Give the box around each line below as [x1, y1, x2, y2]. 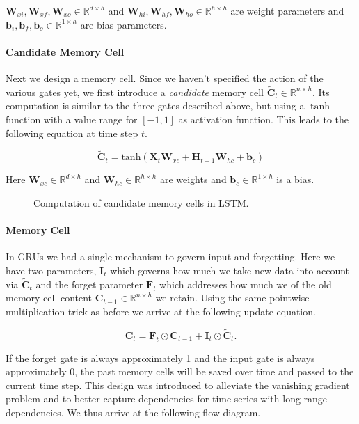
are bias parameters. [80, 17, 167, 31]
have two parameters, [6, 262, 97, 277]
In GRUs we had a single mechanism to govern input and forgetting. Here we [6, 249, 335, 264]
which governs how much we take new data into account [110, 262, 350, 277]
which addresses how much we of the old [159, 276, 332, 291]
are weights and [159, 172, 227, 187]
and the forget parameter [35, 276, 143, 291]
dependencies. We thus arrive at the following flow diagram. [6, 405, 261, 419]
